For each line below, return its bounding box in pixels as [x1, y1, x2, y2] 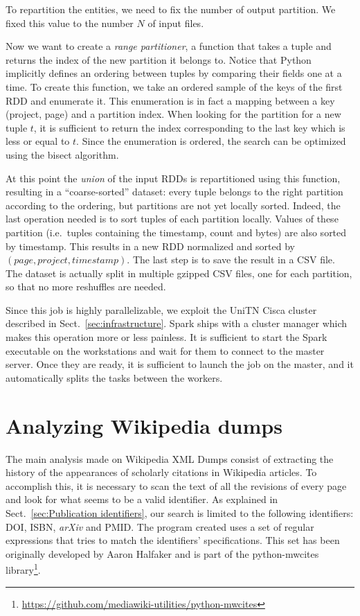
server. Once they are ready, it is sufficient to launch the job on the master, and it [6, 357, 354, 371]
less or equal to [6, 134, 70, 148]
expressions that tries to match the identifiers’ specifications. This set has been [6, 533, 340, 547]
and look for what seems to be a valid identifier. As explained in [6, 492, 278, 507]
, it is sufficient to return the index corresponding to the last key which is [33, 120, 345, 134]
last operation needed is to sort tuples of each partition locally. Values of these [6, 211, 339, 226]
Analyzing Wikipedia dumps [6, 411, 282, 439]
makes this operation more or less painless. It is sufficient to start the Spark [6, 330, 327, 344]
